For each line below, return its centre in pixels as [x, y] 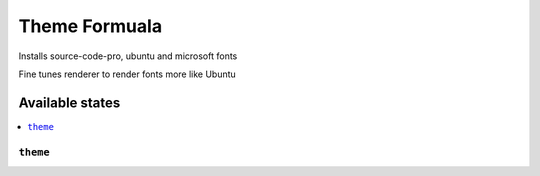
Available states [69, 102]
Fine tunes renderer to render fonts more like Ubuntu [127, 74]
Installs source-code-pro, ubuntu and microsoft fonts [128, 56]
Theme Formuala [90, 26]
